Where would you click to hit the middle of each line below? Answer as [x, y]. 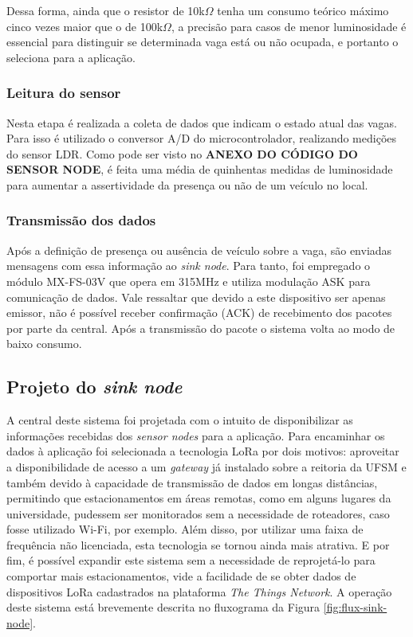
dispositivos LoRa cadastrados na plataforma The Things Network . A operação [199, 591]
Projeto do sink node [94, 387]
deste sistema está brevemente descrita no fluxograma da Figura [163, 607]
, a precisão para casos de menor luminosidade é [289, 26]
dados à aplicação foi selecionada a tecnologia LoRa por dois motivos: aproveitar [203, 451]
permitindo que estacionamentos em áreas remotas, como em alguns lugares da [199, 498]
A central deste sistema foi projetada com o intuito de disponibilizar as [180, 420]
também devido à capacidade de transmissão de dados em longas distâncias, [192, 482]
